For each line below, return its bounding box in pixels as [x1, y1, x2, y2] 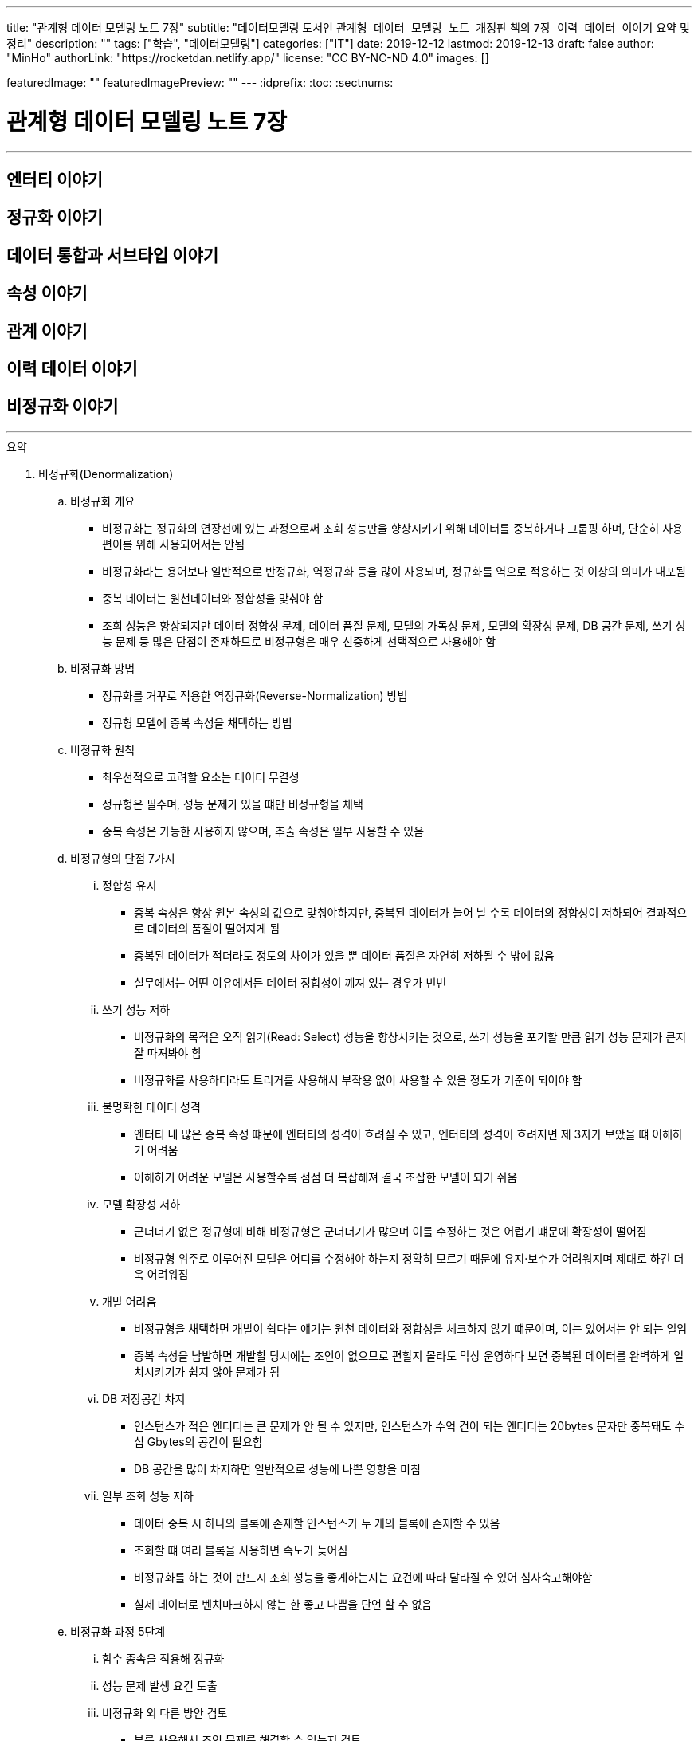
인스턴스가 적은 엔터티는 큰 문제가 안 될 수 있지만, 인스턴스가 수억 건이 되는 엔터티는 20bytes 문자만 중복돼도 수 [134, 1418, 685, 1432]
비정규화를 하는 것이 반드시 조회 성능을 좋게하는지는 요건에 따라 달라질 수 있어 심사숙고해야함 [134, 1570, 593, 1584]
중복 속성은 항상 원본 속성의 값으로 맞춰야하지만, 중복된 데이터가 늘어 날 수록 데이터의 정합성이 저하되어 [134, 905, 643, 919]
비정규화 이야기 [6, 396, 119, 417]
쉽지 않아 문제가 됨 [188, 1364, 280, 1378]
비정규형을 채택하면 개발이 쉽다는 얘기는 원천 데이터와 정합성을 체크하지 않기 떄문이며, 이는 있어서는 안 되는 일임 [134, 1321, 688, 1335]
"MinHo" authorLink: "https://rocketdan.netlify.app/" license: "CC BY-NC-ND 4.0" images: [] [6, 51, 489, 65]
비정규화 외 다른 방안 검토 [102, 1705, 228, 1719]
